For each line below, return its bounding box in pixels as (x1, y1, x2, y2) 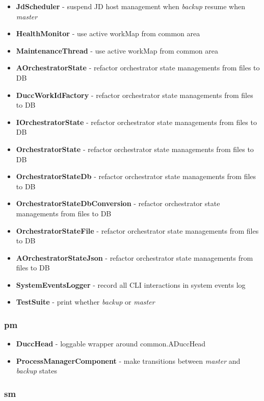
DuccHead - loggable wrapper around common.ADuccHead (16, 338, 206, 349)
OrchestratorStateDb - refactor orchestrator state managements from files (16, 171, 256, 182)
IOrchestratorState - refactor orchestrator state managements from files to (16, 116, 257, 127)
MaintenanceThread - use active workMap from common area (16, 45, 218, 56)
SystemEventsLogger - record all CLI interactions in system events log (16, 279, 246, 290)
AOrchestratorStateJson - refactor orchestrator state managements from (16, 252, 253, 263)
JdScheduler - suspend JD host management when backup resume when (16, 1, 245, 11)
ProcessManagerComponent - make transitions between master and (16, 355, 241, 366)
